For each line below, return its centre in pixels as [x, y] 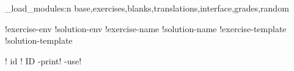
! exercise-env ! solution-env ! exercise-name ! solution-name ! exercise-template [146, 28]
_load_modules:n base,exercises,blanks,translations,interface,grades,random [147, 8]
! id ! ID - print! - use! [43, 60]
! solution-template [39, 40]
